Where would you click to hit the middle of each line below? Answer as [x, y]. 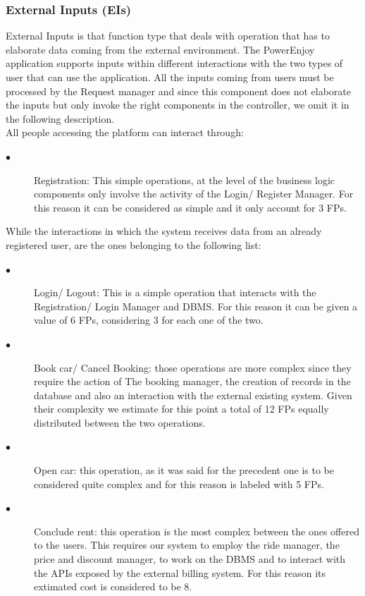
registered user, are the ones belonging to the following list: [134, 244]
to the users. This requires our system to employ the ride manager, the [187, 545]
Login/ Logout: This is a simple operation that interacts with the [175, 292]
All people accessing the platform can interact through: [125, 132]
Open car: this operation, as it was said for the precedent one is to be [184, 470]
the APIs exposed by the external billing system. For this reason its [180, 572]
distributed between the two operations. [120, 422]
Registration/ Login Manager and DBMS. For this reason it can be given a [196, 306]
